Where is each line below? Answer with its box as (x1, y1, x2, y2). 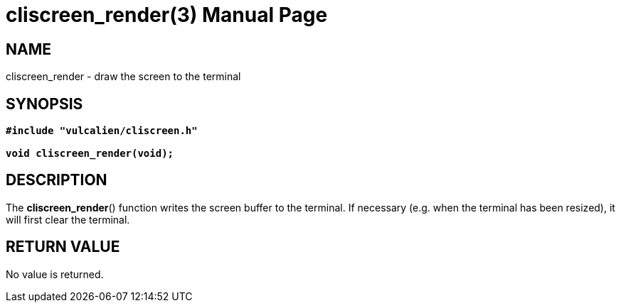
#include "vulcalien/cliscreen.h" (6, 125, 198, 137)
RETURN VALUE (6, 238, 120, 256)
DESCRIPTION (6, 171, 107, 189)
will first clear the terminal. (6, 213, 130, 226)
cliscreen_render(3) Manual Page (6, 3, 328, 27)
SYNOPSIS (6, 94, 83, 113)
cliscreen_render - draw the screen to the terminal (6, 70, 241, 83)
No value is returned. (6, 268, 104, 280)
